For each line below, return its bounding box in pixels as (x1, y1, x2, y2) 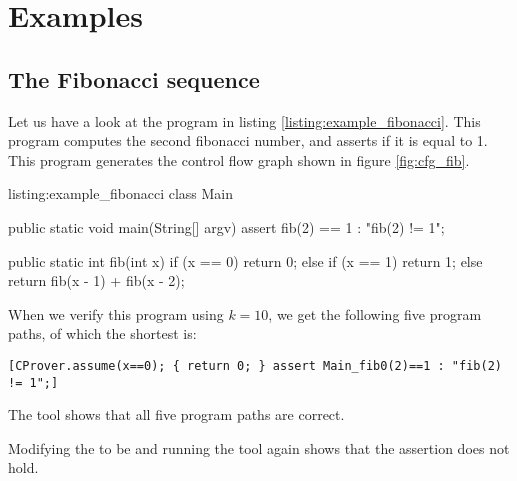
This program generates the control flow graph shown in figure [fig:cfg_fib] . (8, 149, 470, 170)
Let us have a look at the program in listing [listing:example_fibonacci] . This (8, 110, 481, 131)
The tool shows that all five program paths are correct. (8, 404, 345, 425)
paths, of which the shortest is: (8, 323, 197, 344)
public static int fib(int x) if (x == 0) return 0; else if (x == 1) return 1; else (8, 250, 483, 271)
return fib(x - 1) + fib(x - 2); (8, 270, 185, 291)
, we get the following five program (268, 303, 482, 324)
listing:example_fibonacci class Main (8, 183, 234, 204)
